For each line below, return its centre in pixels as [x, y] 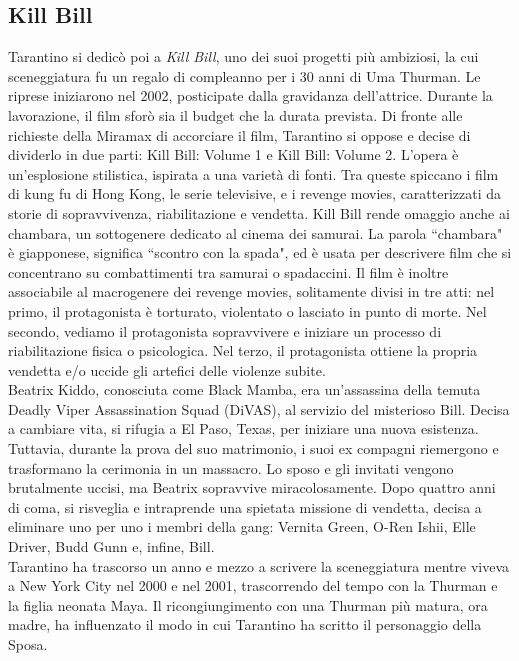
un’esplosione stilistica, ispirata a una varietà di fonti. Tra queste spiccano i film [253, 173]
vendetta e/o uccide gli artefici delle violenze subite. [167, 369]
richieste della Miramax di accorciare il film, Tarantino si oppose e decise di [239, 134]
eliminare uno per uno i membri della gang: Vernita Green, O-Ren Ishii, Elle [242, 526]
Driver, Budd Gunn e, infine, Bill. [111, 546]
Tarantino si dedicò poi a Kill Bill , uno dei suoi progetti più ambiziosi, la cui [243, 56]
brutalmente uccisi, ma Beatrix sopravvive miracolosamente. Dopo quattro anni [252, 487]
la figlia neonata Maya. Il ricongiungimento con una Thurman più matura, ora [248, 604]
